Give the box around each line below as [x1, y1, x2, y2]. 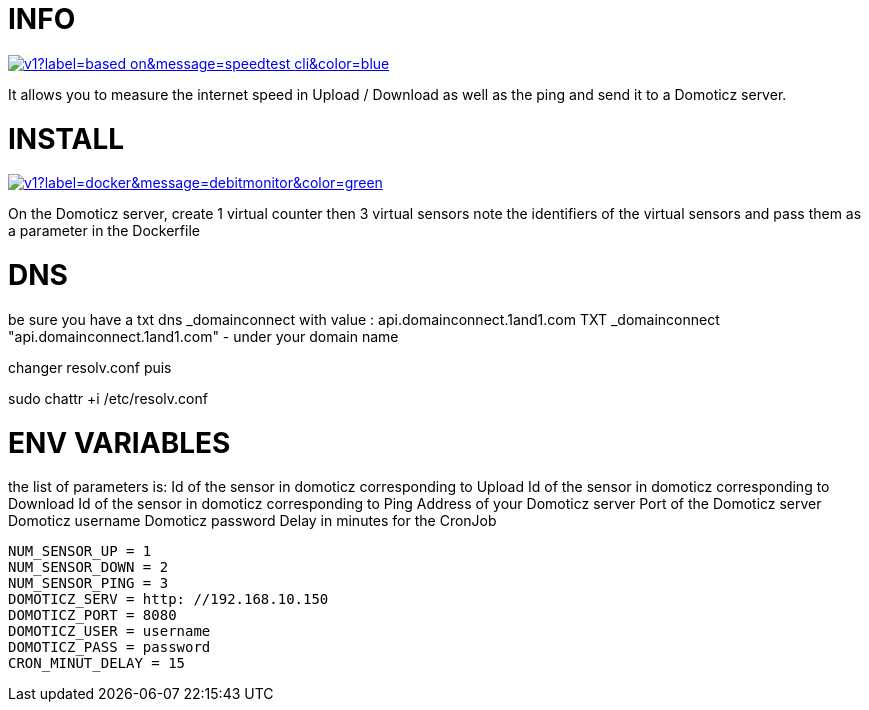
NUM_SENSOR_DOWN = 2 [8, 559, 169, 576]
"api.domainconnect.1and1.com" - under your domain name [8, 327, 399, 345]
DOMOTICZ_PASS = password [8, 639, 211, 656]
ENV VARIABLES [8, 425, 231, 460]
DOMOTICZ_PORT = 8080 [8, 607, 177, 624]
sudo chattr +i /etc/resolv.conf [8, 389, 208, 407]
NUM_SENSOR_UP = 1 [8, 543, 152, 560]
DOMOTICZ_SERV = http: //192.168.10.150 [8, 591, 329, 608]
